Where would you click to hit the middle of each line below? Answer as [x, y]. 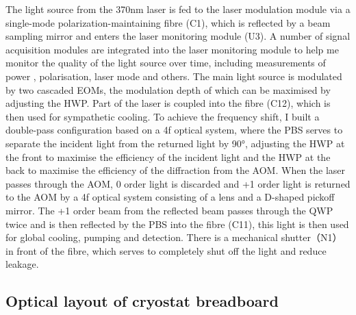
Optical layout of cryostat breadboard [142, 301]
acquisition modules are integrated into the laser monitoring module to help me [172, 49]
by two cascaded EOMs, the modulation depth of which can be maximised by [168, 89]
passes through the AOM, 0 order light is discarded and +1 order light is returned [178, 183]
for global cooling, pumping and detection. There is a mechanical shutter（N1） [174, 237]
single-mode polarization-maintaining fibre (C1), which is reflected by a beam [168, 22]
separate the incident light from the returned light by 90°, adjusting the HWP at [175, 143]
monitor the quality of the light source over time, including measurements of [166, 63]
